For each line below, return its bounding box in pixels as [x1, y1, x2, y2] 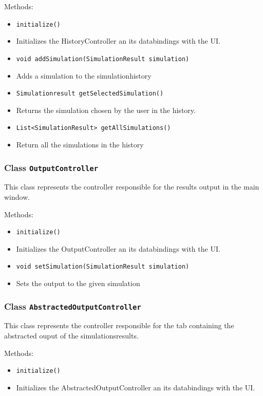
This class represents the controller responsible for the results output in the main [4, 181, 259, 192]
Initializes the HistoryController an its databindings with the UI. [16, 35, 220, 46]
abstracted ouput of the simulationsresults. [4, 330, 139, 341]
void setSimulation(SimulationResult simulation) [16, 263, 190, 271]
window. [4, 191, 30, 202]
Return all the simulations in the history [16, 139, 144, 149]
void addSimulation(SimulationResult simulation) [16, 55, 190, 63]
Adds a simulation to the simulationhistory [16, 70, 152, 81]
